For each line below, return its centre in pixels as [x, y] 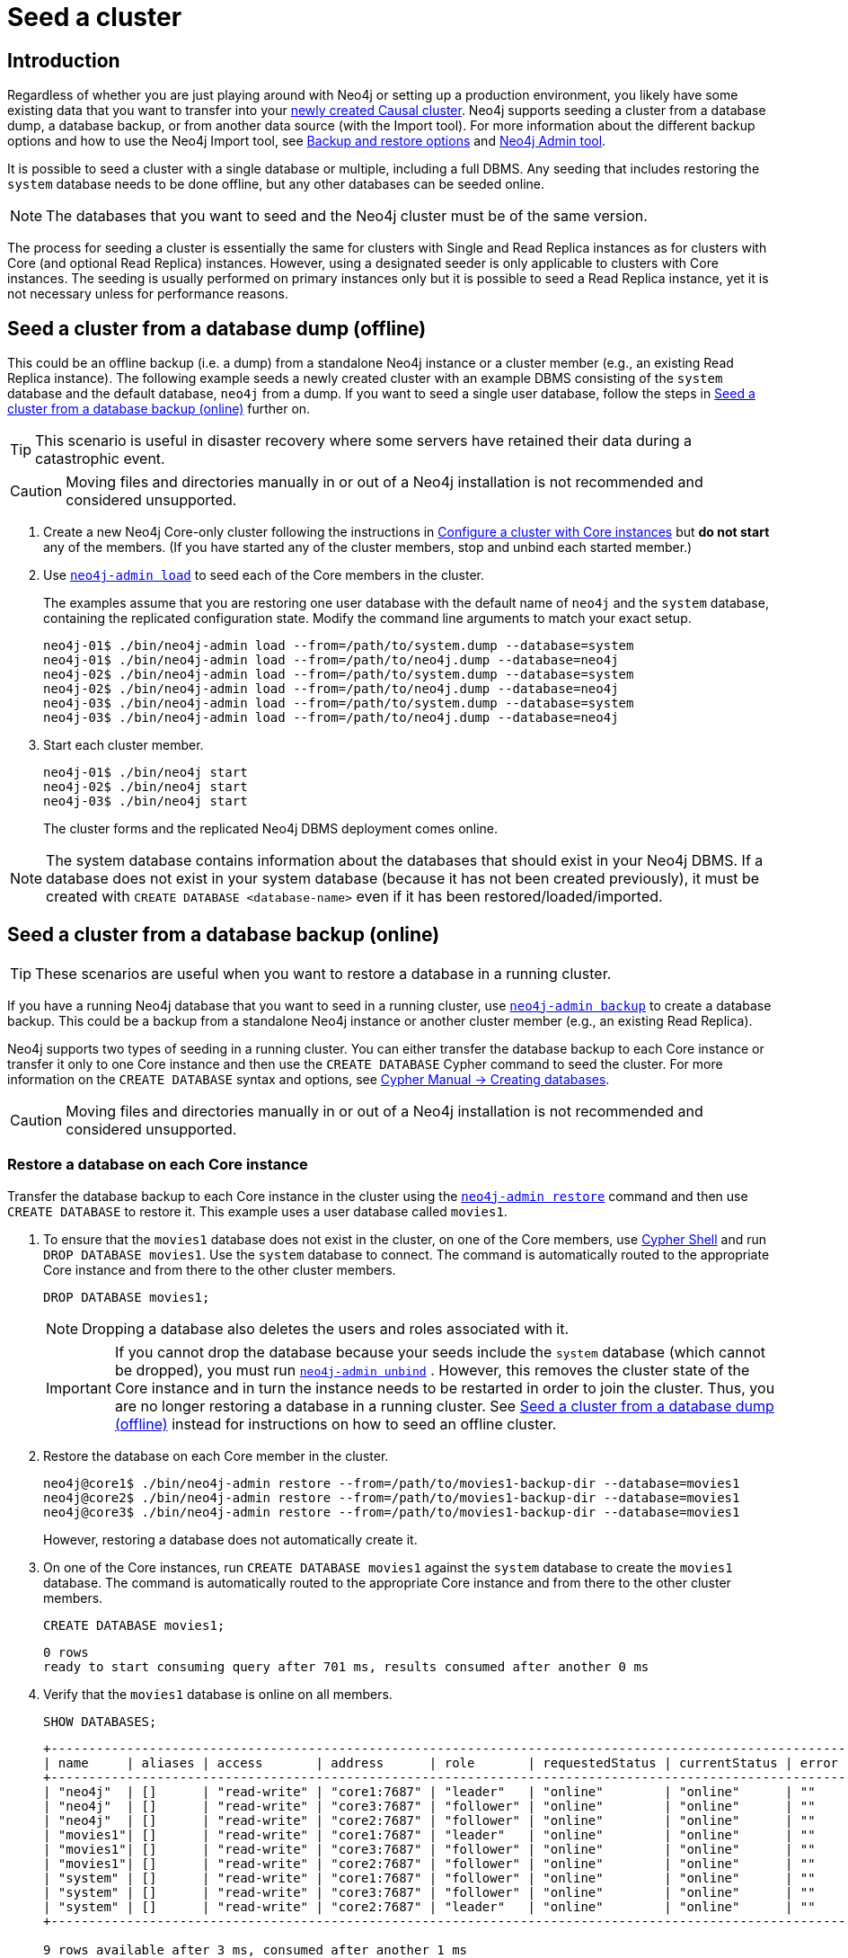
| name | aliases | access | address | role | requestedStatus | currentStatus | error [441, 1762]
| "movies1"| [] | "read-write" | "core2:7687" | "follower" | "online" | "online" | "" [429, 1863]
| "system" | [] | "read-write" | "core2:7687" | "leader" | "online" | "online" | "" [429, 1906]
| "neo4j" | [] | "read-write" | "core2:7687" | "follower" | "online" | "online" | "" [429, 1820]
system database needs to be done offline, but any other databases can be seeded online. [276, 184]
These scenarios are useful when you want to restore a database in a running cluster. [323, 973]
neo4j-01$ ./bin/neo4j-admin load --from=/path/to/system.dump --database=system [339, 646]
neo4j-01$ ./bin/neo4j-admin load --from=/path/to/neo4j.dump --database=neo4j [331, 660]
